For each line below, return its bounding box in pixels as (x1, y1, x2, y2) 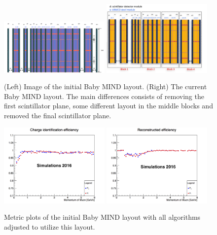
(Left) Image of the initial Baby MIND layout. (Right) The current (4, 81, 207, 92)
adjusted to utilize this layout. (4, 221, 95, 232)
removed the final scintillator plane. (4, 110, 111, 121)
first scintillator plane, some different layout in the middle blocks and (4, 101, 213, 111)
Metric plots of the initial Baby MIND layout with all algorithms (4, 212, 201, 222)
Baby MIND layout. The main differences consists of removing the (4, 91, 204, 101)
